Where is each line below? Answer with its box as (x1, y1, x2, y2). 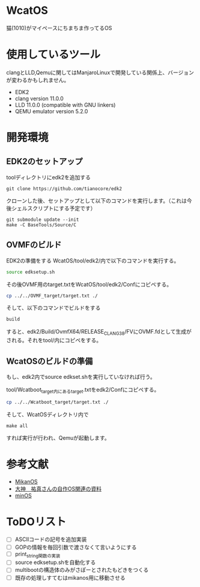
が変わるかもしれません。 (6, 76, 70, 83)
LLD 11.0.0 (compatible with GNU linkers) (14, 101, 116, 109)
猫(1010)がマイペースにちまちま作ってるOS (6, 24, 112, 31)
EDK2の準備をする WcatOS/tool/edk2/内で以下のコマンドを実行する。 (6, 257, 180, 264)
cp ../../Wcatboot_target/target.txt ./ (6, 399, 109, 405)
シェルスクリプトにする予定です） (11, 205, 96, 212)
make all (6, 423, 28, 429)
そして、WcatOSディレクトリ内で (6, 411, 89, 418)
